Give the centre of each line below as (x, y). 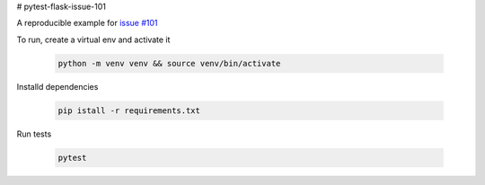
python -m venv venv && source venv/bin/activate (169, 63)
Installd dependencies (57, 86)
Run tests (34, 134)
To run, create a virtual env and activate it (93, 40)
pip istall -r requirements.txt (129, 110)
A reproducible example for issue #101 (87, 23)
